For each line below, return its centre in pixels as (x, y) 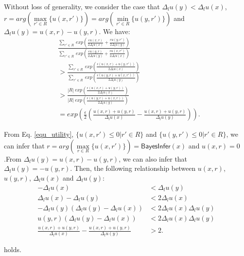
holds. (13, 249)
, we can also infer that (153, 158)
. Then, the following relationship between (133, 168)
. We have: (114, 31)
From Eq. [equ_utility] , (39, 134)
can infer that (24, 145)
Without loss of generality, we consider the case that (82, 6)
